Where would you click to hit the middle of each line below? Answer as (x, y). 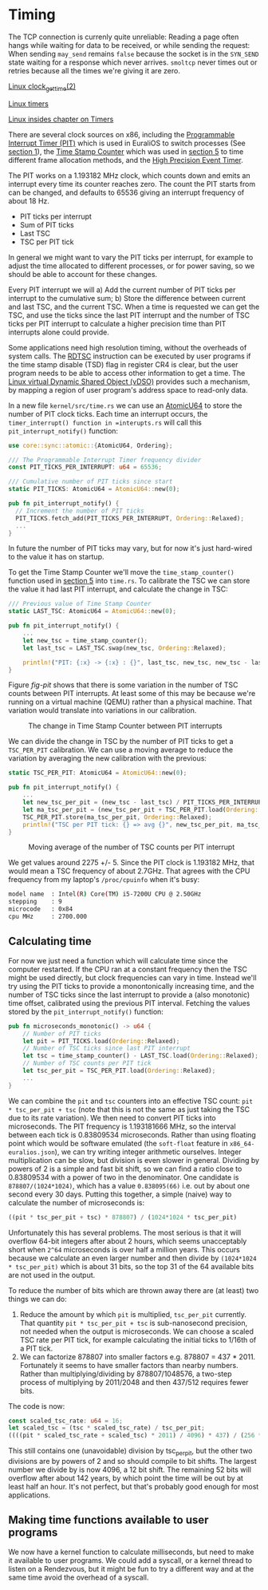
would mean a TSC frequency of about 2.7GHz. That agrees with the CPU (129, 871)
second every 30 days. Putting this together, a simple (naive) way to (120, 1194)
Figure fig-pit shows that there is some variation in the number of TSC (123, 685)
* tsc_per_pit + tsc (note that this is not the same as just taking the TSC (129, 1109)
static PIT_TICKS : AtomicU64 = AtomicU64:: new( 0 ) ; (94, 489)
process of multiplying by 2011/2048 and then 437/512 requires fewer (134, 1382)
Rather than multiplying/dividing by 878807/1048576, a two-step (126, 1374)
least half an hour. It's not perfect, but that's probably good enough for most (134, 1486)
